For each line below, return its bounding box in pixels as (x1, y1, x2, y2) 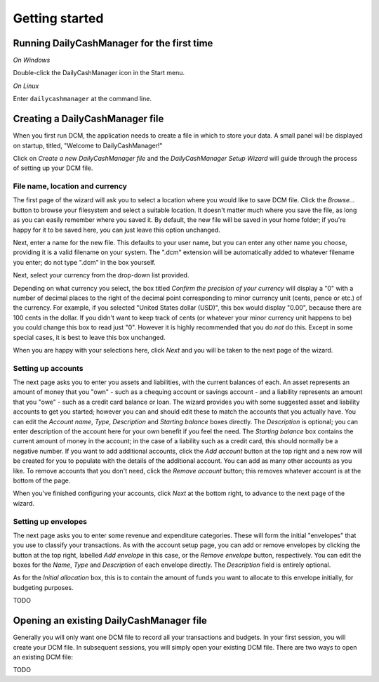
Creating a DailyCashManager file (13, 113, 164, 125)
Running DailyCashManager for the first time (13, 37, 213, 49)
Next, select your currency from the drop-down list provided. (13, 271, 189, 280)
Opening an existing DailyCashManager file (13, 615, 207, 627)
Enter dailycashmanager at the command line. (13, 95, 152, 103)
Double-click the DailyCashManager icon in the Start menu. (13, 69, 185, 77)
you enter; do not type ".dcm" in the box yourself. (13, 258, 156, 266)
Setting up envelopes (13, 516, 88, 526)
